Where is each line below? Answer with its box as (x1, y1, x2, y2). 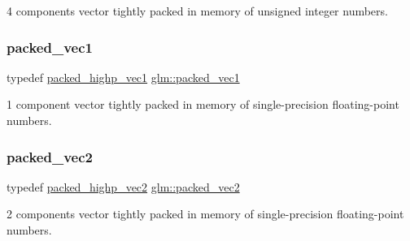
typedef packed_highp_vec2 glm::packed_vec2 (7, 178, 240, 195)
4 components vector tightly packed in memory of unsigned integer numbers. (7, 2, 388, 19)
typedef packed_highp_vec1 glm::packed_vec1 (7, 68, 240, 85)
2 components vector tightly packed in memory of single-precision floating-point (7, 205, 404, 222)
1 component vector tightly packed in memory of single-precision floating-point (7, 96, 399, 113)
